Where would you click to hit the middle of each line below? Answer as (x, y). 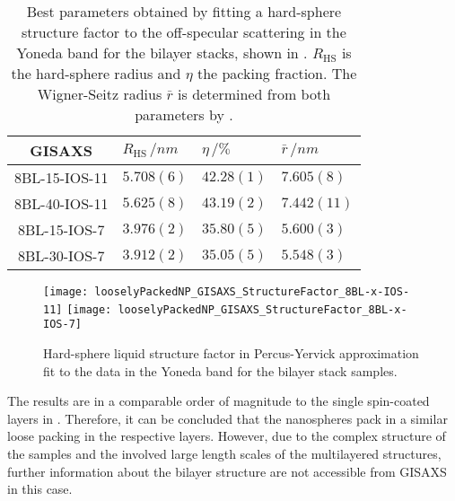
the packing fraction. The (277, 73)
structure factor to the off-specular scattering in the (184, 32)
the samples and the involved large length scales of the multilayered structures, (224, 453)
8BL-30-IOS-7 (61, 255)
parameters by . (184, 114)
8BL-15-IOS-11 (61, 177)
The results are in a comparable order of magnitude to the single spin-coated (219, 401)
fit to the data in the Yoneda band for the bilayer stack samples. (220, 370)
